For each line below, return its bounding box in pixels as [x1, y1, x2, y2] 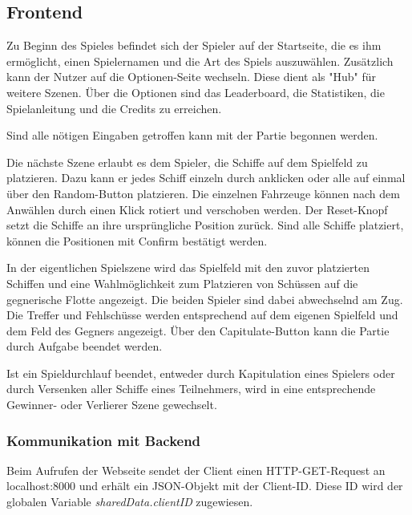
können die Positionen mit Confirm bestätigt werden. [6, 232, 268, 249]
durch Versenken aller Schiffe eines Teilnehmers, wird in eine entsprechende [6, 380, 376, 397]
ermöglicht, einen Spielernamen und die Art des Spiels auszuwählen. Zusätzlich [6, 52, 394, 69]
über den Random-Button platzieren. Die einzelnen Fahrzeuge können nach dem [6, 185, 400, 201]
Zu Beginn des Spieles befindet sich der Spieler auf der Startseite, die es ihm [6, 37, 382, 54]
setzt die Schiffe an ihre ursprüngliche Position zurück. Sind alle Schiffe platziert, [6, 217, 404, 233]
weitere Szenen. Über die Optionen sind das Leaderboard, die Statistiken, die [6, 83, 385, 100]
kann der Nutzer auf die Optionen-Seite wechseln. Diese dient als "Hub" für [6, 68, 376, 85]
